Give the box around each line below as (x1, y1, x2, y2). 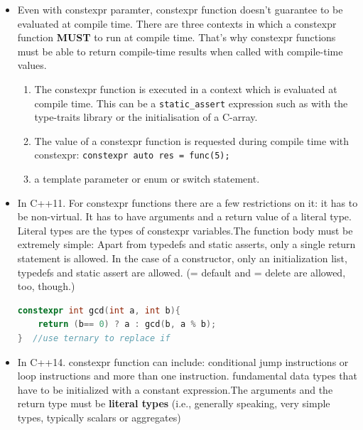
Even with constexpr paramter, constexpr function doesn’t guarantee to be (17, 2, 343, 16)
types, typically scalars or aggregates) (17, 409, 181, 424)
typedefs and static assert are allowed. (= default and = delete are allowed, (17, 264, 346, 279)
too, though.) (17, 279, 75, 294)
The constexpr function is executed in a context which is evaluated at (34, 81, 337, 96)
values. (17, 58, 47, 72)
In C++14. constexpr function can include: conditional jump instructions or (17, 354, 349, 369)
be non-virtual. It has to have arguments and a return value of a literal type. (17, 209, 352, 224)
